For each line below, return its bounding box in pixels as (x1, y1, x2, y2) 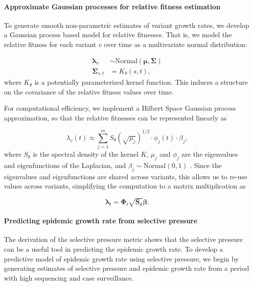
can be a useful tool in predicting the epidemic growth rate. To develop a (4, 244, 223, 254)
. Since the (190, 160, 222, 170)
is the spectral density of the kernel (33, 149, 138, 159)
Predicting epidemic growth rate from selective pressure (4, 215, 198, 226)
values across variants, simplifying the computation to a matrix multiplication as (4, 181, 246, 191)
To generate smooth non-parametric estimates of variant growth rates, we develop (4, 20, 249, 30)
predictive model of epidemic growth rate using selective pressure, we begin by (4, 253, 239, 263)
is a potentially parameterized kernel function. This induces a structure (34, 77, 248, 87)
